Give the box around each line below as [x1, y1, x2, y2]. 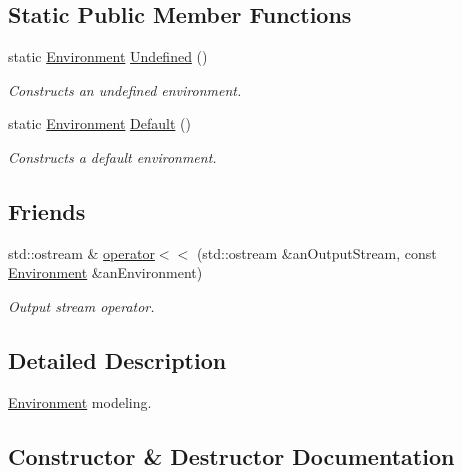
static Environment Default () [8, 113, 191, 134]
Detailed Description [8, 344, 227, 375]
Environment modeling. [8, 391, 152, 412]
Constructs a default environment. [8, 146, 217, 167]
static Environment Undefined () [8, 46, 208, 67]
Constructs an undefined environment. [8, 79, 242, 100]
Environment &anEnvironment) [8, 262, 203, 283]
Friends [8, 195, 86, 226]
